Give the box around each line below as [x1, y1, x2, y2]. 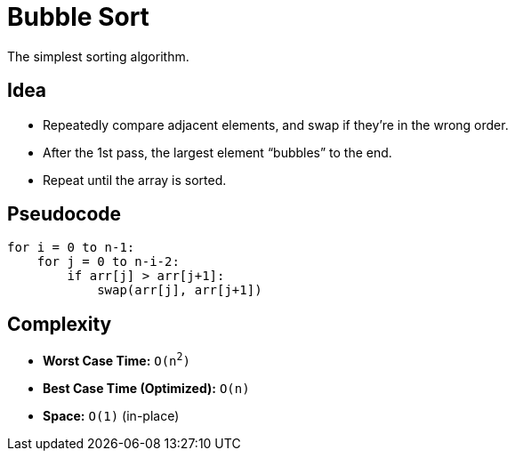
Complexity [7, 312, 112, 335]
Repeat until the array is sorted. [43, 172, 227, 188]
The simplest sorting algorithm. [7, 48, 189, 64]
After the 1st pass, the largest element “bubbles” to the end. [43, 144, 392, 160]
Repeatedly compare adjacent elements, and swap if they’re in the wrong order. [43, 117, 509, 133]
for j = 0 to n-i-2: [36, 254, 180, 269]
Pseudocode [7, 203, 122, 226]
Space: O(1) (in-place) [43, 407, 180, 423]
